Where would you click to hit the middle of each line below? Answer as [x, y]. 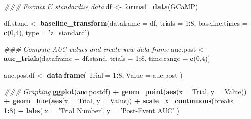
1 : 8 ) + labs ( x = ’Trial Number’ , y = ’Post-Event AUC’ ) [92, 110]
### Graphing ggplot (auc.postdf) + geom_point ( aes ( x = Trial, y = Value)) [125, 91]
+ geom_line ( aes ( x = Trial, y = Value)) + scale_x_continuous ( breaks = [123, 101]
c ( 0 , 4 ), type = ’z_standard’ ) [47, 32]
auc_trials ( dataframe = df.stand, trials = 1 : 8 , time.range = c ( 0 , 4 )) [107, 58]
